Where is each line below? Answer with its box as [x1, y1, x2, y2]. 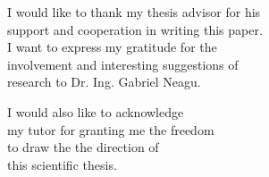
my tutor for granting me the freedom [7, 120, 214, 139]
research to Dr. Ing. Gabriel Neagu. [7, 72, 201, 91]
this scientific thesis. [7, 155, 117, 173]
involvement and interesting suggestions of [7, 55, 239, 73]
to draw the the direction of [7, 138, 159, 156]
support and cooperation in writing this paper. [7, 20, 263, 38]
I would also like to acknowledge [7, 102, 184, 121]
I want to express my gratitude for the [7, 38, 217, 56]
